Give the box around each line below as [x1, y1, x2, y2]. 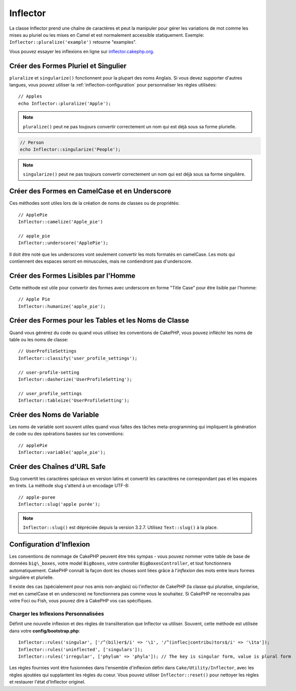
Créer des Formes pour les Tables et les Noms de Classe [9, 316, 189, 325]
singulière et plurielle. [9, 574, 54, 581]
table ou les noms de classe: [9, 336, 69, 342]
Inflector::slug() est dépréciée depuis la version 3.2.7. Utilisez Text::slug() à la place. [23, 524, 218, 530]
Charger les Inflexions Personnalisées [9, 610, 104, 618]
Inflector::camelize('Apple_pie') [18, 219, 103, 225]
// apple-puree [18, 494, 56, 500]
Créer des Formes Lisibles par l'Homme [9, 271, 136, 280]
